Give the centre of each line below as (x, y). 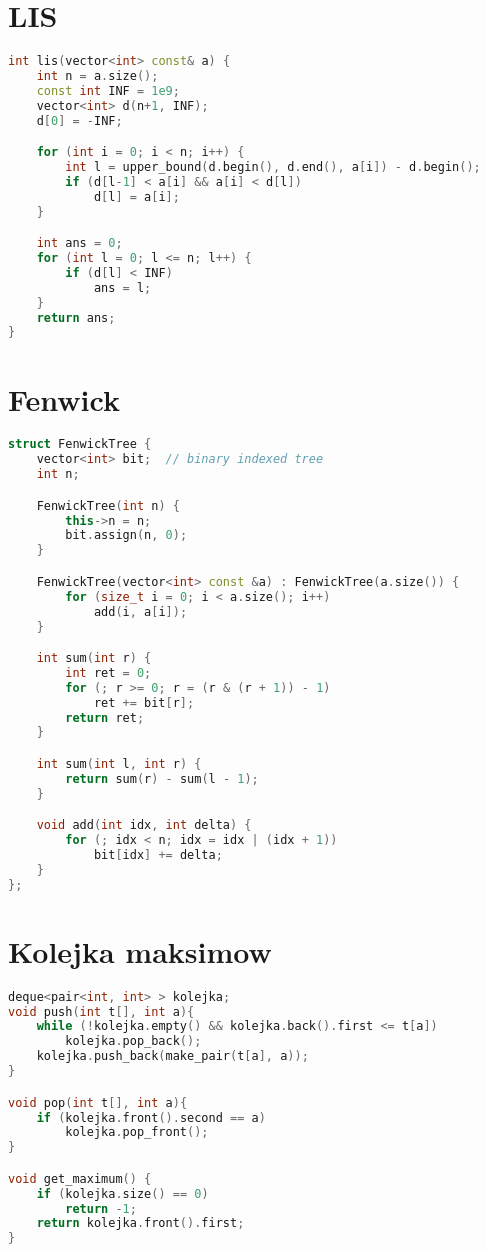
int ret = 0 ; (108, 672)
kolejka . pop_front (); (137, 1132)
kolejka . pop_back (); (133, 1041)
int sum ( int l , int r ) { (119, 763)
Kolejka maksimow (140, 950)
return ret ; (105, 717)
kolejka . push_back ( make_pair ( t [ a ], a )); (172, 1056)
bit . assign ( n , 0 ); (126, 535)
